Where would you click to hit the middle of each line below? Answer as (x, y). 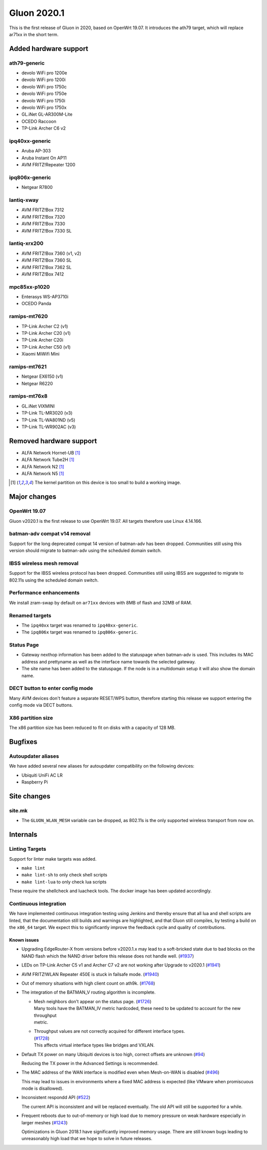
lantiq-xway (24, 200)
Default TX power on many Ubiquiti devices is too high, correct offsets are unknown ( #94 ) (113, 1054)
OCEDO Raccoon (39, 121)
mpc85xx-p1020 (30, 287)
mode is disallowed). (43, 1089)
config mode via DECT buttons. (41, 705)
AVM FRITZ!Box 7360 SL (46, 260)
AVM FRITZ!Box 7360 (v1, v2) (51, 253)
